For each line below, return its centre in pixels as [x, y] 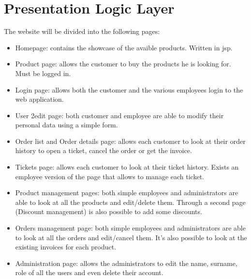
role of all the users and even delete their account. [89, 272]
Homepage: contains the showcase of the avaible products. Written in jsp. [124, 47]
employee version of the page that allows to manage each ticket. [110, 176]
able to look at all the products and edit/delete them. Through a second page [130, 202]
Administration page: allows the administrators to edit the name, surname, [126, 263]
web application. [39, 99]
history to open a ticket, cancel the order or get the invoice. [103, 150]
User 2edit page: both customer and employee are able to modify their [119, 115]
